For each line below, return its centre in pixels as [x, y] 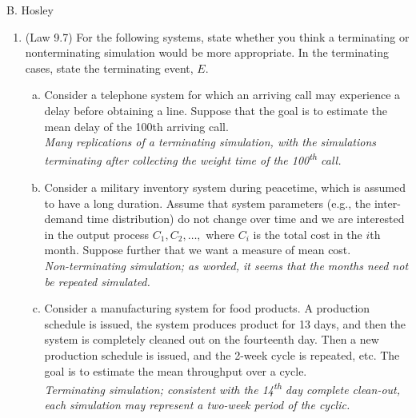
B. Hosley [30, 10]
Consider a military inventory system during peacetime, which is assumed [225, 187]
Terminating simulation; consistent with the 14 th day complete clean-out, [222, 388]
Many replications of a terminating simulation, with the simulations [210, 142]
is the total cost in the [308, 234]
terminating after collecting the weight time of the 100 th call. [193, 159]
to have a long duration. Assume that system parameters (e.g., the [208, 203]
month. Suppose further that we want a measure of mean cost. [198, 250]
